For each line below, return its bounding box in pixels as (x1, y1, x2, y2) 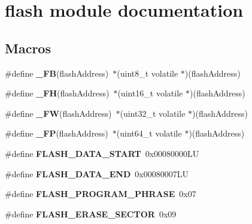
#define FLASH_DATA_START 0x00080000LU (5, 147, 199, 159)
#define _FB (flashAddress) (5, 66, 109, 79)
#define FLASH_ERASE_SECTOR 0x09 (5, 207, 177, 220)
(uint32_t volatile (120, 107, 186, 119)
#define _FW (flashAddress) (5, 107, 112, 119)
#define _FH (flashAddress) (5, 87, 110, 99)
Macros (5, 38, 51, 57)
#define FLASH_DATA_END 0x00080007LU (5, 167, 189, 180)
